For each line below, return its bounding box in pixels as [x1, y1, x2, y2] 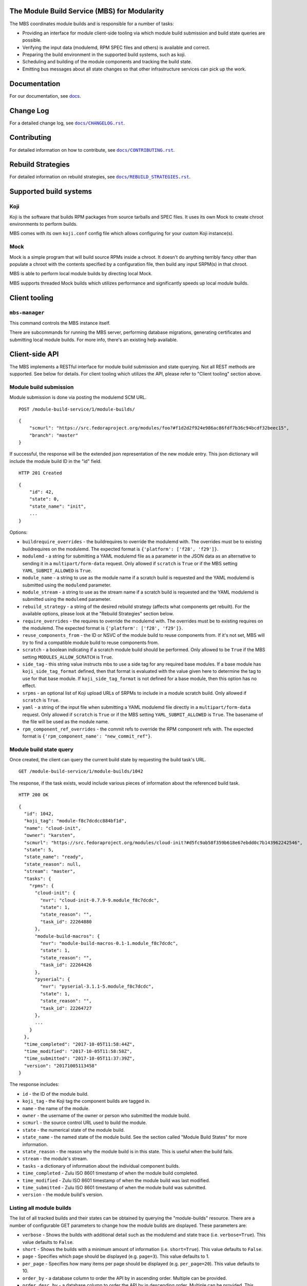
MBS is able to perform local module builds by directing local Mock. [9, 271, 152, 277]
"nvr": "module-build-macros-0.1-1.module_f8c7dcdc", [40, 940, 179, 946]
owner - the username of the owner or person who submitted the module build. [22, 1113, 190, 1119]
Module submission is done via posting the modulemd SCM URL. [9, 394, 147, 401]
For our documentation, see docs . [9, 93, 82, 99]
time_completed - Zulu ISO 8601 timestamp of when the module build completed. [22, 1170, 198, 1176]
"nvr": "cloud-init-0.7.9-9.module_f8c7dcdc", [40, 897, 160, 903]
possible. [22, 37, 42, 43]
